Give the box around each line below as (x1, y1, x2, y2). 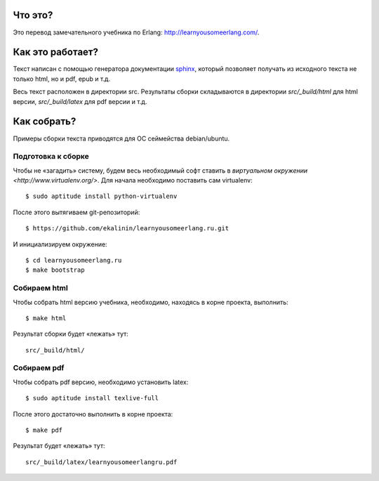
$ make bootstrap (25, 266, 85, 274)
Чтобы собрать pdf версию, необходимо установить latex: (13, 378, 189, 386)
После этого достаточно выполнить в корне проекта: (13, 409, 173, 418)
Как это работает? (13, 46, 98, 58)
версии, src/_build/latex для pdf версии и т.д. (13, 97, 147, 105)
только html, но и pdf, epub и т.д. (13, 74, 111, 83)
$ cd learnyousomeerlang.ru (25, 256, 122, 264)
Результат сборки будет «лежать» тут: (13, 330, 129, 338)
